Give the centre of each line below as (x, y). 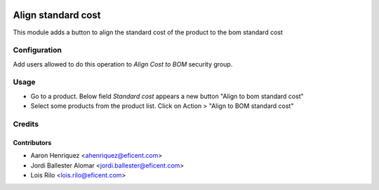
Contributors (32, 142)
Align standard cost (57, 15)
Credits (26, 124)
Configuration (38, 50)
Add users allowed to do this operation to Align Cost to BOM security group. (123, 64)
